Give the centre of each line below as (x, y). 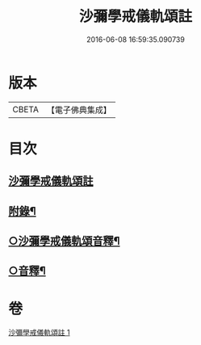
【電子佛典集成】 (79, 110)
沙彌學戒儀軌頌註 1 (39, 333)
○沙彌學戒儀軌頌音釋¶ (64, 241)
